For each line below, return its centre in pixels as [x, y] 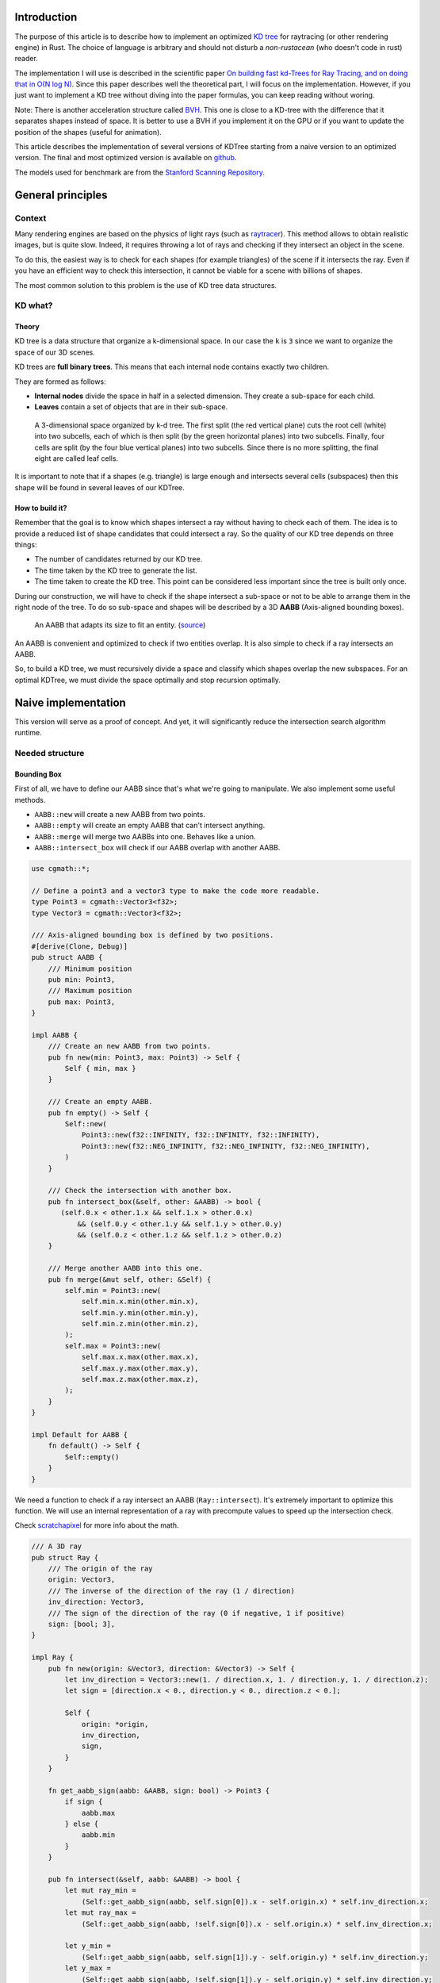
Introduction [46, 17]
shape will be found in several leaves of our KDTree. [100, 487]
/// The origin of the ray [101, 1569]
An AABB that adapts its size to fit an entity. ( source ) [120, 625]
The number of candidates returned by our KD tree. [119, 559]
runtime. [29, 733]
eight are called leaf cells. [77, 458]
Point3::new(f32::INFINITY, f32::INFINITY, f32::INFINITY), [201, 1135]
